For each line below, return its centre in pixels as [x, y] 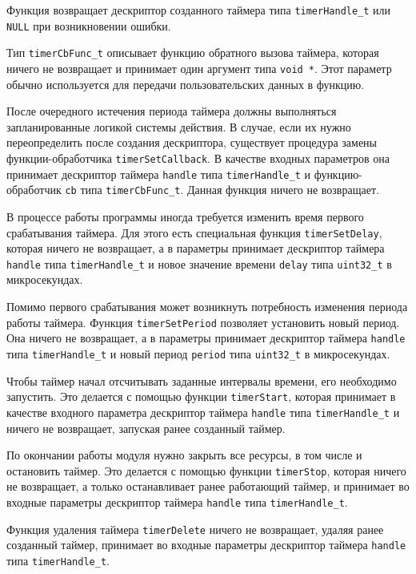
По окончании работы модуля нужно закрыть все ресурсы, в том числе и [184, 455]
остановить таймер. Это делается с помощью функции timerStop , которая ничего [206, 470]
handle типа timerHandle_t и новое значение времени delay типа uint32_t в [199, 263]
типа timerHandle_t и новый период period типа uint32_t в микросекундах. [198, 353]
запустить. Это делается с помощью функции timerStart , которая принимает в [201, 396]
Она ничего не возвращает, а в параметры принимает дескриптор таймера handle [206, 338]
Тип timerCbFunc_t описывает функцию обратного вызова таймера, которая [193, 53]
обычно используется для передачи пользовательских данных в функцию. [186, 84]
